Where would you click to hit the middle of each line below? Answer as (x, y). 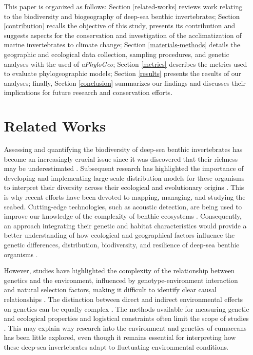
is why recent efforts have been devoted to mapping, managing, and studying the (125, 197)
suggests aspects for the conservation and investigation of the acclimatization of (123, 35)
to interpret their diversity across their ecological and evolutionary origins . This (124, 187)
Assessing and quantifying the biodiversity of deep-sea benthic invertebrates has (123, 149)
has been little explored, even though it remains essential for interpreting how (120, 337)
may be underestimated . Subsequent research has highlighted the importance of (124, 168)
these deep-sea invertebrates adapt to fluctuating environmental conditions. (116, 346)
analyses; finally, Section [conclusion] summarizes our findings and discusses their (125, 83)
